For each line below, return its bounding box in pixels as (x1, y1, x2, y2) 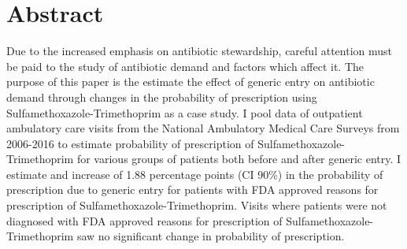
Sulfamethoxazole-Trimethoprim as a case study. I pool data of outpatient (6, 104, 363, 121)
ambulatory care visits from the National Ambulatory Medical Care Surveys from (6, 120, 400, 136)
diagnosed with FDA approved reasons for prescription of (6, 212, 283, 229)
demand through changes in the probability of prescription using (6, 88, 317, 105)
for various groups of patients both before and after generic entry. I (76, 151, 401, 167)
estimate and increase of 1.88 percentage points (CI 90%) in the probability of (6, 165, 383, 182)
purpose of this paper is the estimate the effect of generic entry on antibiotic (6, 73, 375, 90)
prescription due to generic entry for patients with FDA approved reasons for (6, 181, 379, 198)
